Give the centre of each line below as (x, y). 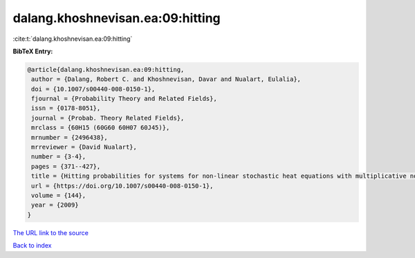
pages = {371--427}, (66, 166)
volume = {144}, (59, 195)
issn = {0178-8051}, (66, 108)
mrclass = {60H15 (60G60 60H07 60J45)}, (101, 128)
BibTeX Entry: (33, 51)
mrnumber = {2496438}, (70, 137)
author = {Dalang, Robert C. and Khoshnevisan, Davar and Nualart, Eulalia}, (166, 79)
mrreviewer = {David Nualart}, (84, 147)
